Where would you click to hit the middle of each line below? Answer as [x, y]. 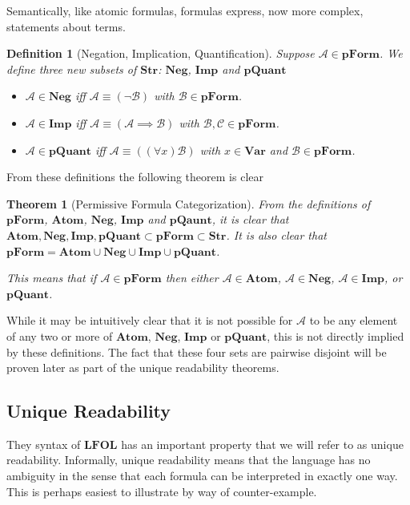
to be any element [354, 320]
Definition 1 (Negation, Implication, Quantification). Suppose [161, 53]
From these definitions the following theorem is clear [135, 177]
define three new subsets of [72, 69]
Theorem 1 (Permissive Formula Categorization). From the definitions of [189, 203]
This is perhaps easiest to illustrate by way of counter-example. [162, 491]
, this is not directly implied [336, 335]
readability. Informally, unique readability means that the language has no [189, 460]
